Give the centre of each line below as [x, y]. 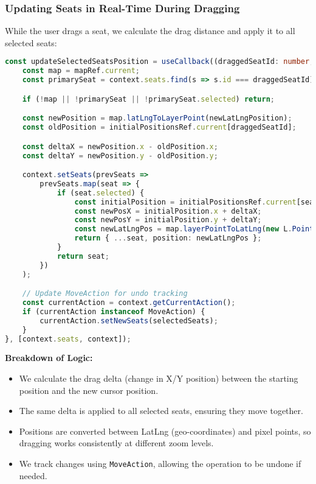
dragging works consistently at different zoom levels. [116, 443]
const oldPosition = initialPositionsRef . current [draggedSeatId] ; [159, 128]
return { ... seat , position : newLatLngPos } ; [168, 238]
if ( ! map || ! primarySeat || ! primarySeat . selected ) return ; [149, 99]
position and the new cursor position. [89, 390]
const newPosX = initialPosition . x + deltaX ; [168, 211]
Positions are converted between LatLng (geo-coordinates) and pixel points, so [165, 431]
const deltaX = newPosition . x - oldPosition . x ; [120, 146]
